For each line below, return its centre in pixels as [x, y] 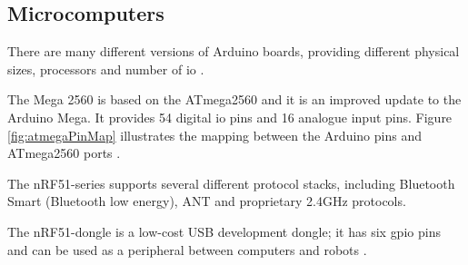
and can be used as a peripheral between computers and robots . [187, 249]
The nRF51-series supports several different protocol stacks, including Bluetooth [231, 183]
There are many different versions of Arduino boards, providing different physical [234, 51]
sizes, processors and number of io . [106, 69]
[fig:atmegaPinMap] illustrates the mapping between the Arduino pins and [214, 135]
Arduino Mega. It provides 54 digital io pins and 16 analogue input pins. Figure [230, 117]
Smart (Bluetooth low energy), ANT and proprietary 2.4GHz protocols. [207, 201]
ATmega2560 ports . [64, 153]
